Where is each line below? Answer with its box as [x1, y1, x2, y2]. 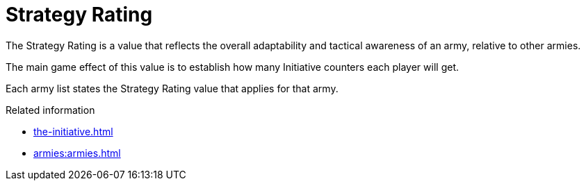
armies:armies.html [33, 146, 121, 159]
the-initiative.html [33, 125, 113, 137]
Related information [6, 103, 95, 116]
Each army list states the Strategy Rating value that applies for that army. [6, 82, 339, 94]
